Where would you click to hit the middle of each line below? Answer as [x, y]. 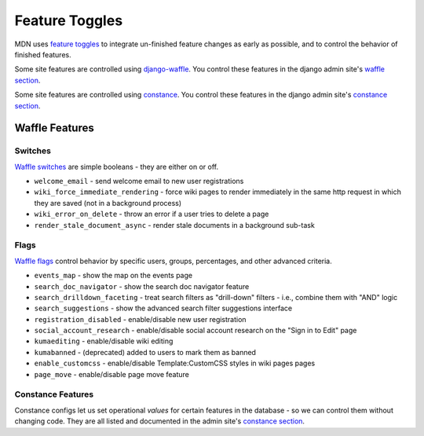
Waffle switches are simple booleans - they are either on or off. [117, 167]
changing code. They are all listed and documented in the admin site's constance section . [160, 421]
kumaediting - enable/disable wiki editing [104, 341]
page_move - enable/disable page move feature [112, 374]
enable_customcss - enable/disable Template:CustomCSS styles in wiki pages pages [175, 363]
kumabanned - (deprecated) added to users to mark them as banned [145, 352]
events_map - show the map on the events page [113, 276]
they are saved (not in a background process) [108, 203]
